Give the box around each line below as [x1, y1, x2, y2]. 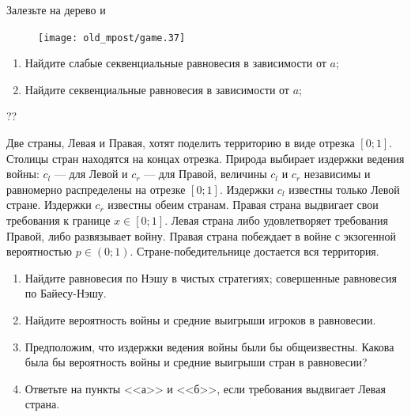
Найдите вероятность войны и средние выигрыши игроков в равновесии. [25, 311, 376, 328]
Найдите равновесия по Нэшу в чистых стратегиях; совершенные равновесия [25, 269, 398, 286]
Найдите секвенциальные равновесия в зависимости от [25, 81, 289, 97]
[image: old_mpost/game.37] [38, 32, 186, 44]
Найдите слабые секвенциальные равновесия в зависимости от [25, 55, 326, 71]
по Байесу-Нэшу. [25, 285, 107, 301]
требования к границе [6, 212, 111, 228]
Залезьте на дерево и [6, 2, 106, 17]
